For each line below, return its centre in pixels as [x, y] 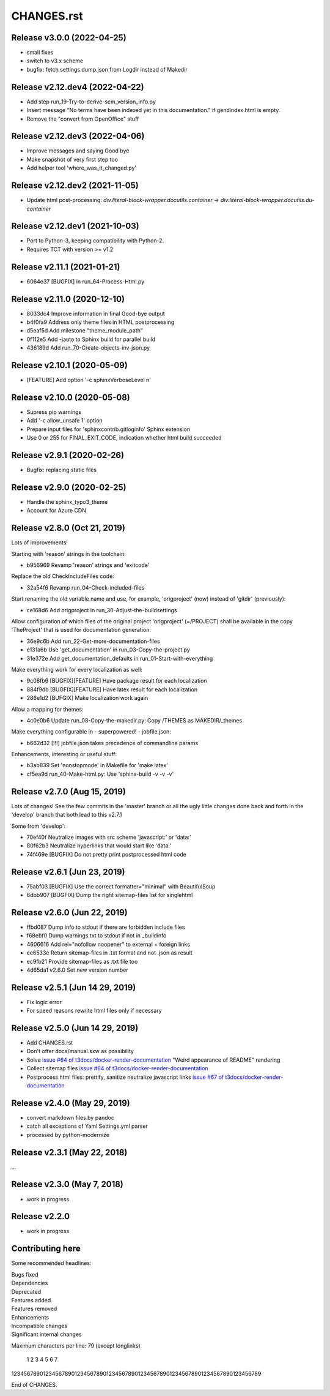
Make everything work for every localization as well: [77, 669]
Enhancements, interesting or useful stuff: [64, 754]
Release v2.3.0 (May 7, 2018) [67, 1184]
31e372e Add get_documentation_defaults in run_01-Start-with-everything [120, 658]
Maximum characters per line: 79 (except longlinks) [76, 1345]
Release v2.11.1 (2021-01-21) [66, 267]
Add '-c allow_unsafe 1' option [65, 421]
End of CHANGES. [34, 1385]
